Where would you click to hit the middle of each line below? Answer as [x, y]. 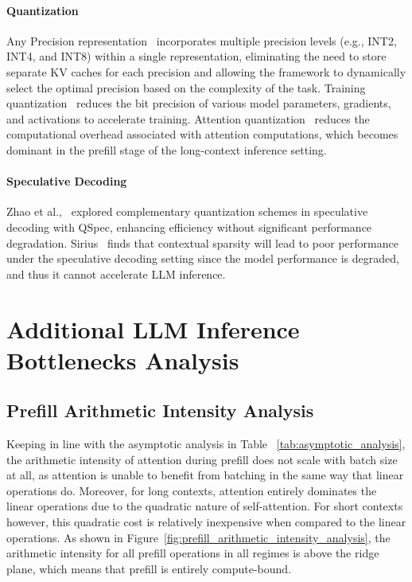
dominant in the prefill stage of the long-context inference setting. [167, 149]
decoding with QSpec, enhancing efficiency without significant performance [189, 227]
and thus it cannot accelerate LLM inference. [116, 273]
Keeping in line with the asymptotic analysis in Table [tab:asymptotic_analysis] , [206, 444]
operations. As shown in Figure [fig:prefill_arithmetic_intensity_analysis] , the [198, 537]
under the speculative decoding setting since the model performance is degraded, [203, 258]
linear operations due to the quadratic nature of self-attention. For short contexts [205, 506]
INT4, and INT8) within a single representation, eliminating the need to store [196, 56]
